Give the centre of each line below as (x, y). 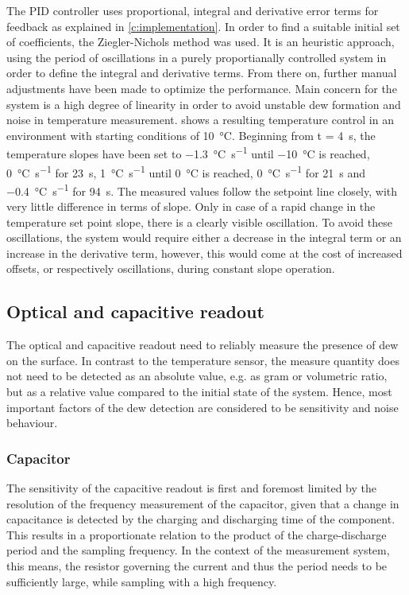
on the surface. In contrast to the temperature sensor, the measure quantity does (203, 360)
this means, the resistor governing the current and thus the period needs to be (197, 566)
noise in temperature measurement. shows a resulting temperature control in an (200, 120)
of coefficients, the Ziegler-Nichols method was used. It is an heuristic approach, (201, 42)
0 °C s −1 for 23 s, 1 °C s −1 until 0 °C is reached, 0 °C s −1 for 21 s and (186, 171)
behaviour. (32, 423)
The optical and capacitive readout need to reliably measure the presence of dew (203, 345)
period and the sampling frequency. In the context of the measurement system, (198, 550)
